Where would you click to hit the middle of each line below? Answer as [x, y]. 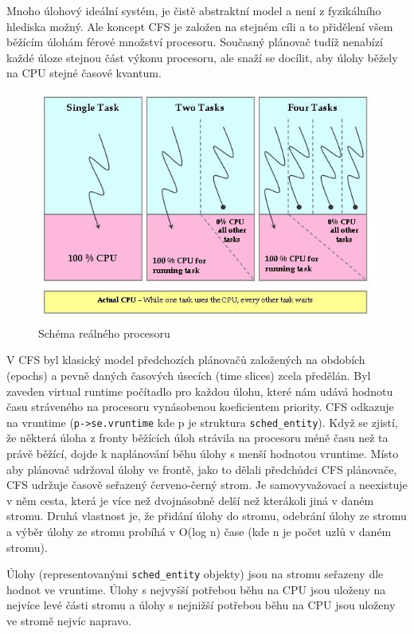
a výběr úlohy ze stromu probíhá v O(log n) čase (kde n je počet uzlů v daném [199, 532]
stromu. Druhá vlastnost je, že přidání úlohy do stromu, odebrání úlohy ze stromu [207, 516]
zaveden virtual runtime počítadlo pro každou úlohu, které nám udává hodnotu [200, 391]
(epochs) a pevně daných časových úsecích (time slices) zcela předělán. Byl [189, 376]
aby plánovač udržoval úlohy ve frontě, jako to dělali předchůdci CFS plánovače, [202, 469]
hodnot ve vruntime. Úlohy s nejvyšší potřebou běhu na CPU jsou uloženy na [196, 589]
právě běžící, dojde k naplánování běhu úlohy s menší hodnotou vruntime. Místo [203, 454]
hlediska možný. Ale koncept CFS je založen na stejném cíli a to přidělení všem [200, 26]
